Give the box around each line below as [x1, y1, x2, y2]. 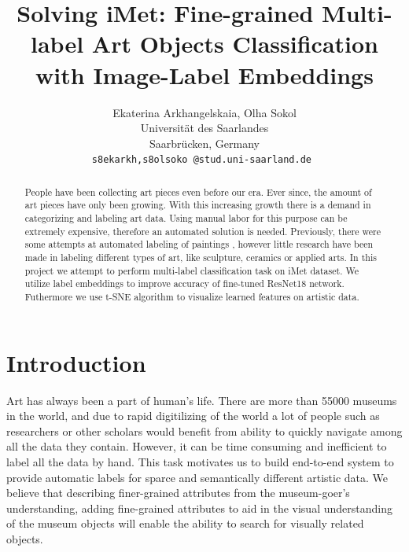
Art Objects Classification [91, 28, 378, 60]
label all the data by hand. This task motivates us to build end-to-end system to [6, 453, 394, 469]
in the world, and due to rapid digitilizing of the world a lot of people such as [6, 407, 380, 424]
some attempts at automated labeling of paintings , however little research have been [24, 237, 374, 251]
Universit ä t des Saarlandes [140, 120, 269, 136]
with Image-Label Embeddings [35, 58, 374, 90]
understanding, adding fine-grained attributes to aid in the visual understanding [6, 499, 392, 516]
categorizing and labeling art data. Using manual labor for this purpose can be [24, 212, 348, 225]
